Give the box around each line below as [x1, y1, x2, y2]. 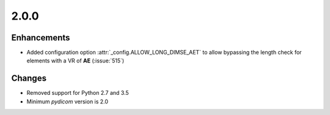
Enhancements [11, 32, 70, 43]
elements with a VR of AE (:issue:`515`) [26, 57, 125, 64]
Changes [11, 73, 47, 84]
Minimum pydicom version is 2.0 [26, 98, 109, 105]
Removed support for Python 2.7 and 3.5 [26, 89, 130, 97]
